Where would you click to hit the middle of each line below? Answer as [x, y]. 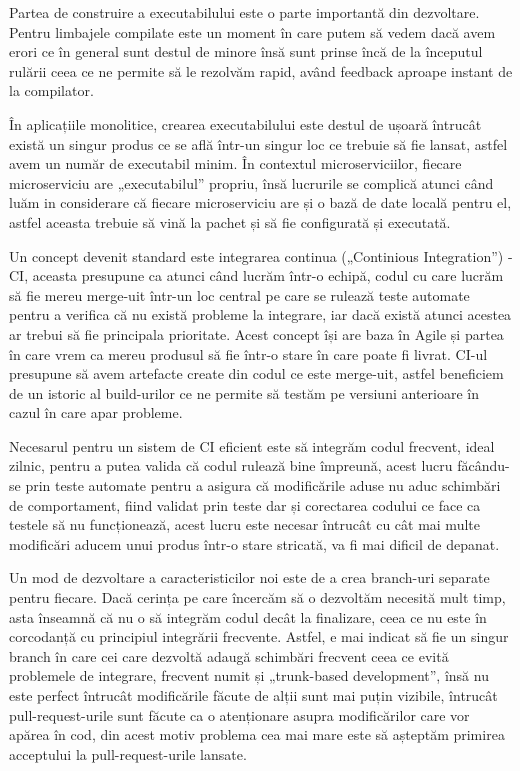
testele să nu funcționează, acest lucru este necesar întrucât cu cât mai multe [244, 524]
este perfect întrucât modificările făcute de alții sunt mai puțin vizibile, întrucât [253, 695]
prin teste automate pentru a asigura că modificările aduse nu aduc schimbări [263, 485]
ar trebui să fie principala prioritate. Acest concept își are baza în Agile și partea [256, 333]
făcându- [483, 465]
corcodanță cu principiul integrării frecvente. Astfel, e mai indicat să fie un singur [259, 636]
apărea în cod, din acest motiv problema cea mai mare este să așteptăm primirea [257, 734]
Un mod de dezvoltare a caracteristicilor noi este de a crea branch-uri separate [249, 577]
